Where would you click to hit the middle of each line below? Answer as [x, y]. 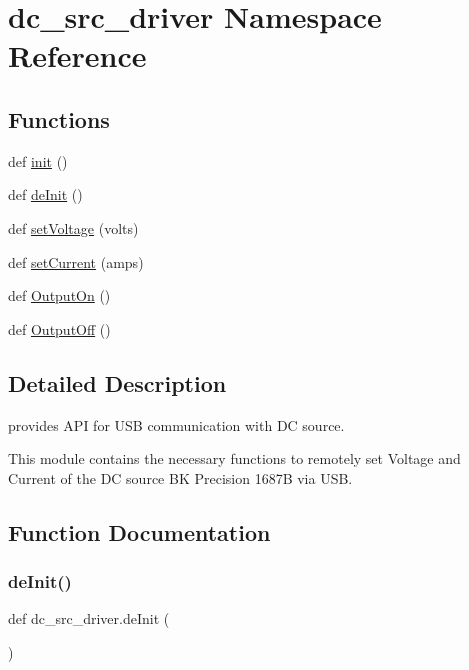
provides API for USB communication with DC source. [176, 424]
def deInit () [45, 194]
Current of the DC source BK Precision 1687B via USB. [180, 477]
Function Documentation [139, 531]
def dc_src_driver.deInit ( [89, 618]
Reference [77, 55]
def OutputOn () [59, 295]
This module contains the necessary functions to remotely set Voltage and [234, 458]
